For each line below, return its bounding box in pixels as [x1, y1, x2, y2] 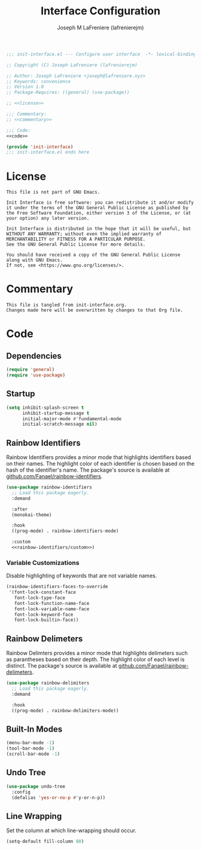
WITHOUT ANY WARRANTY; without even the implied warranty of [6, 231, 162, 237]
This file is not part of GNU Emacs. [6, 189, 100, 195]
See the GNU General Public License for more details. [6, 241, 146, 247]
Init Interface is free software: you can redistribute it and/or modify [6, 200, 194, 206]
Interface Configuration [41, 4, 160, 18]
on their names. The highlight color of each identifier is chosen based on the [6, 460, 195, 467]
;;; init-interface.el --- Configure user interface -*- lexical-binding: [6, 51, 199, 57]
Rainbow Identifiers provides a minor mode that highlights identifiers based [6, 454, 191, 461]
